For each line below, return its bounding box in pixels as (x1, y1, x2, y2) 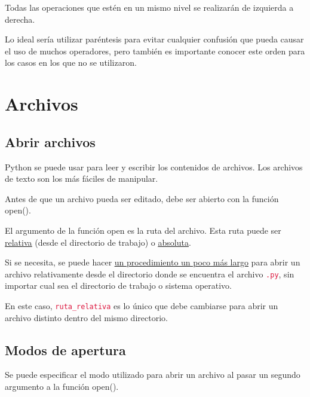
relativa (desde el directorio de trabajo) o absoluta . (5, 236, 191, 248)
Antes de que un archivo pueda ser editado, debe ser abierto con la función (5, 192, 279, 204)
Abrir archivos (5, 132, 96, 151)
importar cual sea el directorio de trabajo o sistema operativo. (5, 279, 232, 292)
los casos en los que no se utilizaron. (5, 56, 137, 69)
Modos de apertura (5, 340, 126, 359)
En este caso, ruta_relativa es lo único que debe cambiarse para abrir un (5, 299, 278, 312)
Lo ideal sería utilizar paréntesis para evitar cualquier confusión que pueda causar (5, 33, 304, 45)
